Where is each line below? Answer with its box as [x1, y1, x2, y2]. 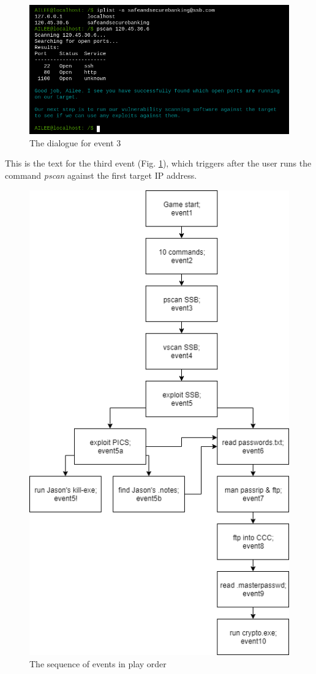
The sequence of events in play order [29, 657, 167, 670]
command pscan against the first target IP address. [5, 168, 197, 181]
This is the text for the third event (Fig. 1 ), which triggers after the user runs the [5, 157, 312, 170]
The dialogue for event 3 [29, 136, 121, 149]
